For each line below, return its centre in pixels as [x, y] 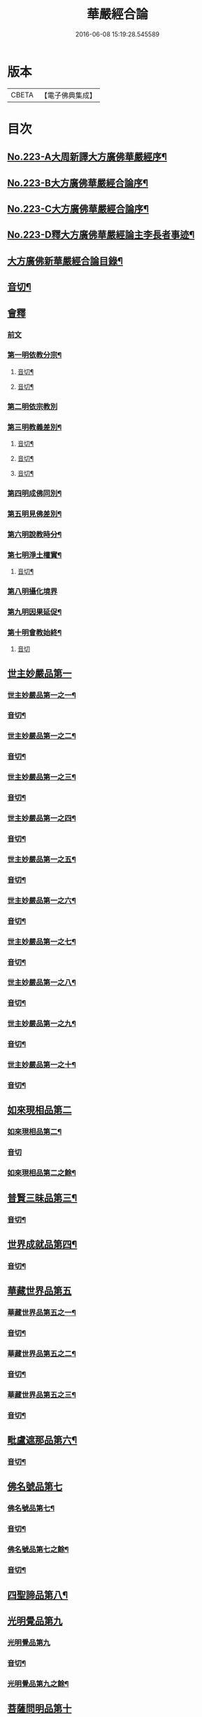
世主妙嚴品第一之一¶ [42, 695]
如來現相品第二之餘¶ [42, 1173]
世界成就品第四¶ [42, 1244]
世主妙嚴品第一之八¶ [42, 983]
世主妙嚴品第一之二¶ [42, 736]
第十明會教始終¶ [35, 633]
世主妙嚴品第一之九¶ [42, 1023]
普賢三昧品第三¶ [42, 1198]
